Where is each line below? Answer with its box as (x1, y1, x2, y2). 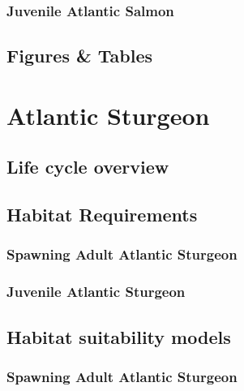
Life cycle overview (6, 154, 169, 179)
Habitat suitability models (6, 324, 231, 349)
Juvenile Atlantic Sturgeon (6, 281, 186, 302)
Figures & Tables (6, 43, 153, 68)
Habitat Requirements (6, 202, 198, 227)
